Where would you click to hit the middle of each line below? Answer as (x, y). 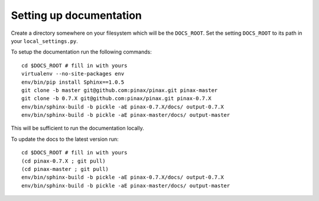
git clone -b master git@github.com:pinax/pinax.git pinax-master (120, 90)
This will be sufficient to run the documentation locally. (77, 128)
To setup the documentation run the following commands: (81, 52)
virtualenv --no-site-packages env (73, 74)
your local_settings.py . (44, 41)
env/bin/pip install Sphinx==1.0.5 (73, 82)
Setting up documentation (76, 15)
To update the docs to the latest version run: (65, 139)
